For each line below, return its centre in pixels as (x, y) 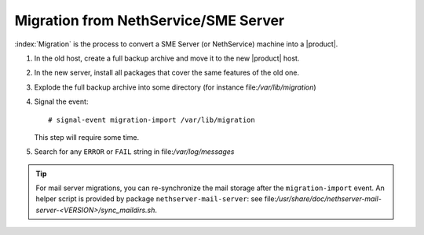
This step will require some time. (87, 137)
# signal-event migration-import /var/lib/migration (152, 119)
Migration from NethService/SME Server (150, 20)
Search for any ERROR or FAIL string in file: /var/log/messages (134, 152)
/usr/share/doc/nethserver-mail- (329, 199)
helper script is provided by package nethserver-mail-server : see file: (156, 199)
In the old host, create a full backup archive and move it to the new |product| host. (167, 58)
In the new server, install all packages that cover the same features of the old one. (167, 73)
